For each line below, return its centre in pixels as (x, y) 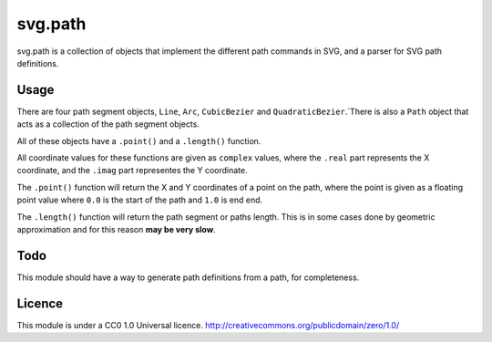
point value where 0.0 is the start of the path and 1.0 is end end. (140, 200)
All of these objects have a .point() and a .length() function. (139, 140)
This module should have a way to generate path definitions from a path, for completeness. (188, 277)
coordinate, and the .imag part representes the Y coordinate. (132, 171)
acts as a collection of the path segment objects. (108, 124)
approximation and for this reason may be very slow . (116, 229)
